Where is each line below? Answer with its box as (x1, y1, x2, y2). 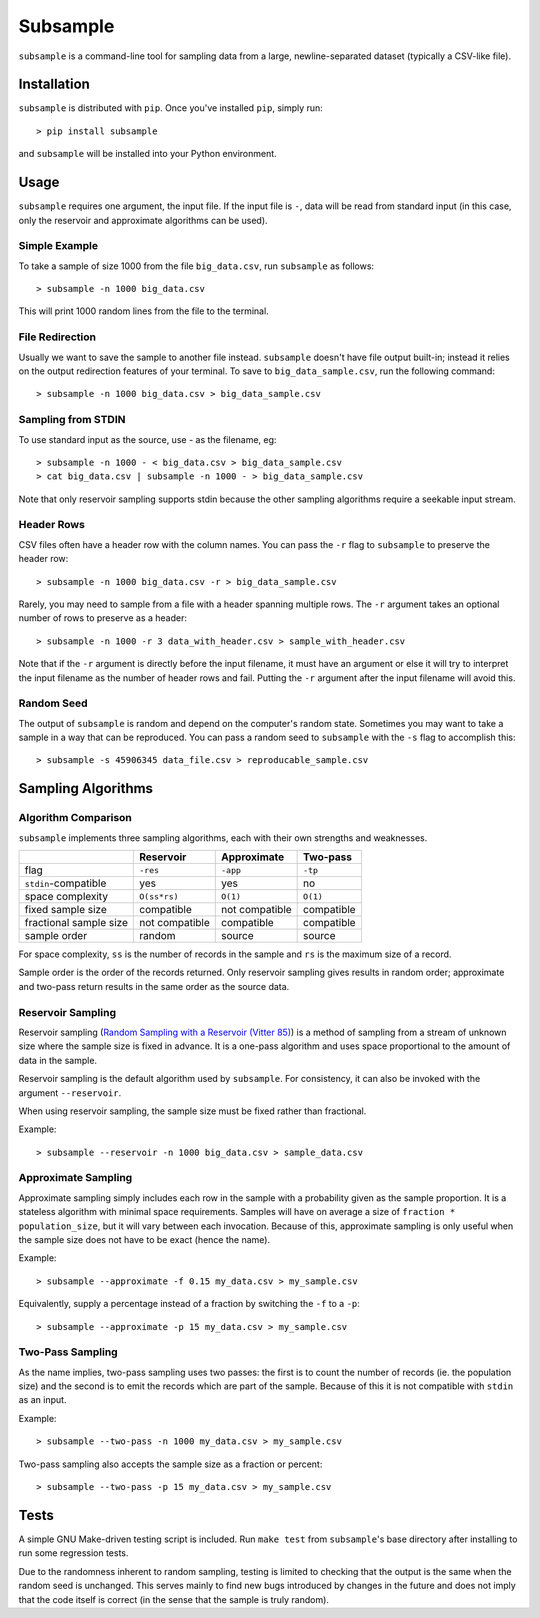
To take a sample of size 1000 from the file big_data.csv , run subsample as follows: (18, 260, 375, 272)
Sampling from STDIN (18, 413, 126, 427)
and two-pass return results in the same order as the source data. (18, 980, 290, 992)
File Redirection (18, 330, 97, 344)
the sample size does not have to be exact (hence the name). (18, 1234, 270, 1245)
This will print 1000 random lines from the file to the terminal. (18, 305, 269, 317)
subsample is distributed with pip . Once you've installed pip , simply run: (18, 102, 324, 114)
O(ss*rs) (138, 891, 179, 902)
